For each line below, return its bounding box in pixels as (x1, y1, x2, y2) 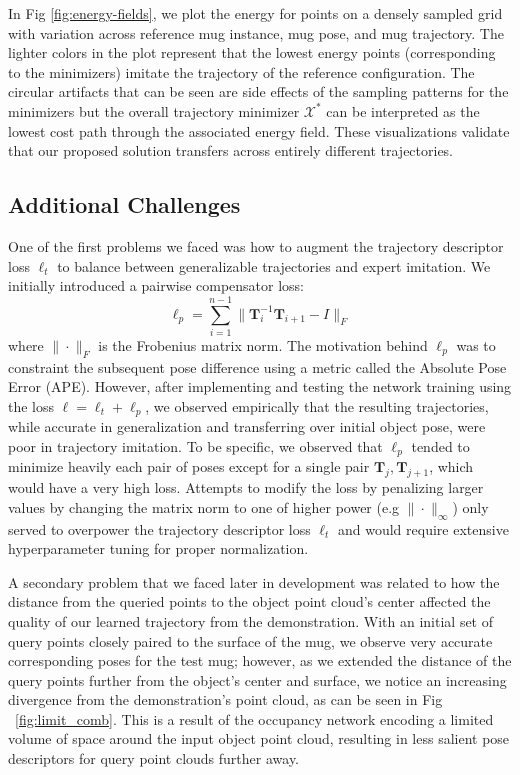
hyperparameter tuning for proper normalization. (8, 538, 309, 559)
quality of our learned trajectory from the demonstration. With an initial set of (8, 610, 494, 631)
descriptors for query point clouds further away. (8, 748, 300, 769)
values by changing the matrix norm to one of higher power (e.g (8, 496, 400, 517)
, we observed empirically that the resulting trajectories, (145, 395, 489, 416)
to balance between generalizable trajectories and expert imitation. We (57, 255, 491, 276)
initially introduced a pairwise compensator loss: (8, 275, 305, 296)
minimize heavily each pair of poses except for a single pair (8, 456, 370, 477)
